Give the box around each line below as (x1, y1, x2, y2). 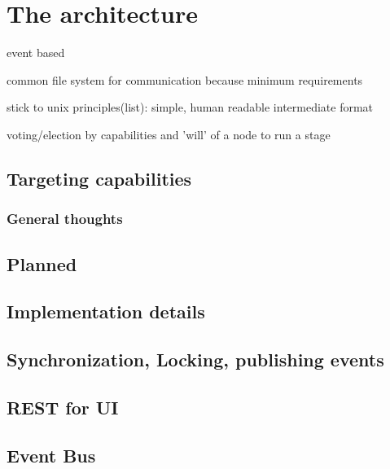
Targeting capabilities (7, 165, 192, 191)
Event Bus (7, 442, 96, 467)
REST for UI (7, 394, 119, 419)
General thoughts (7, 208, 123, 229)
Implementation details (7, 299, 205, 324)
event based (7, 44, 65, 61)
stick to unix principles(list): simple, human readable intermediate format (7, 99, 374, 116)
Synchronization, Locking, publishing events (7, 347, 384, 372)
